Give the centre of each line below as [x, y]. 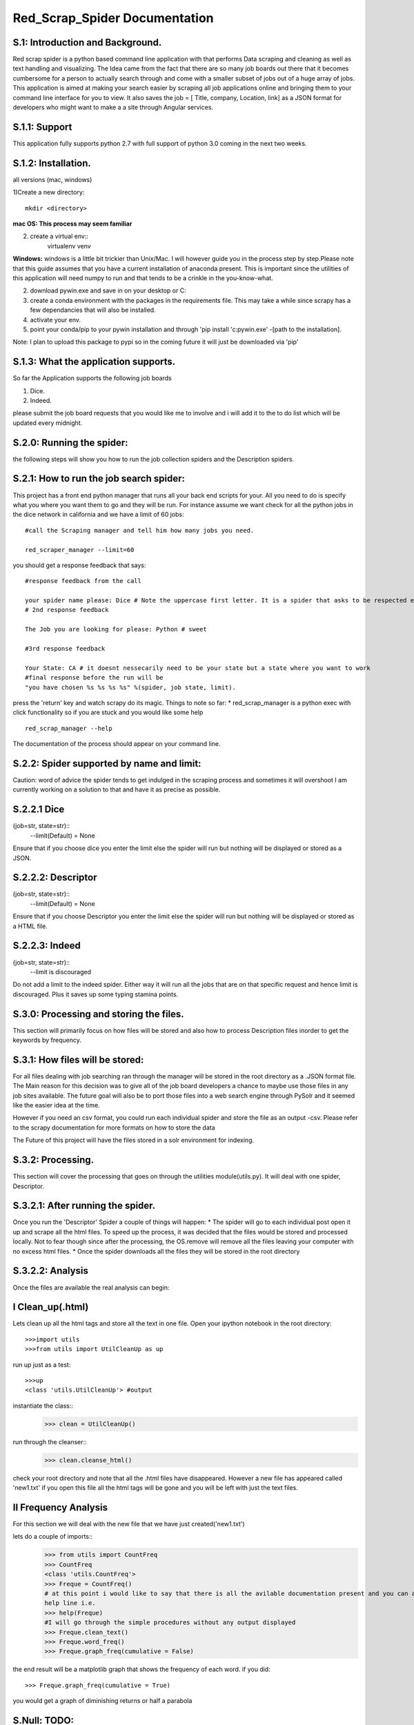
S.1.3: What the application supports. [94, 362]
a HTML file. [30, 926]
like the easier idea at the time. [56, 1105]
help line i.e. [70, 1603]
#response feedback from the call [83, 581]
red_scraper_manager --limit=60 [80, 550]
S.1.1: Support [42, 127]
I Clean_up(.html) [51, 1307]
